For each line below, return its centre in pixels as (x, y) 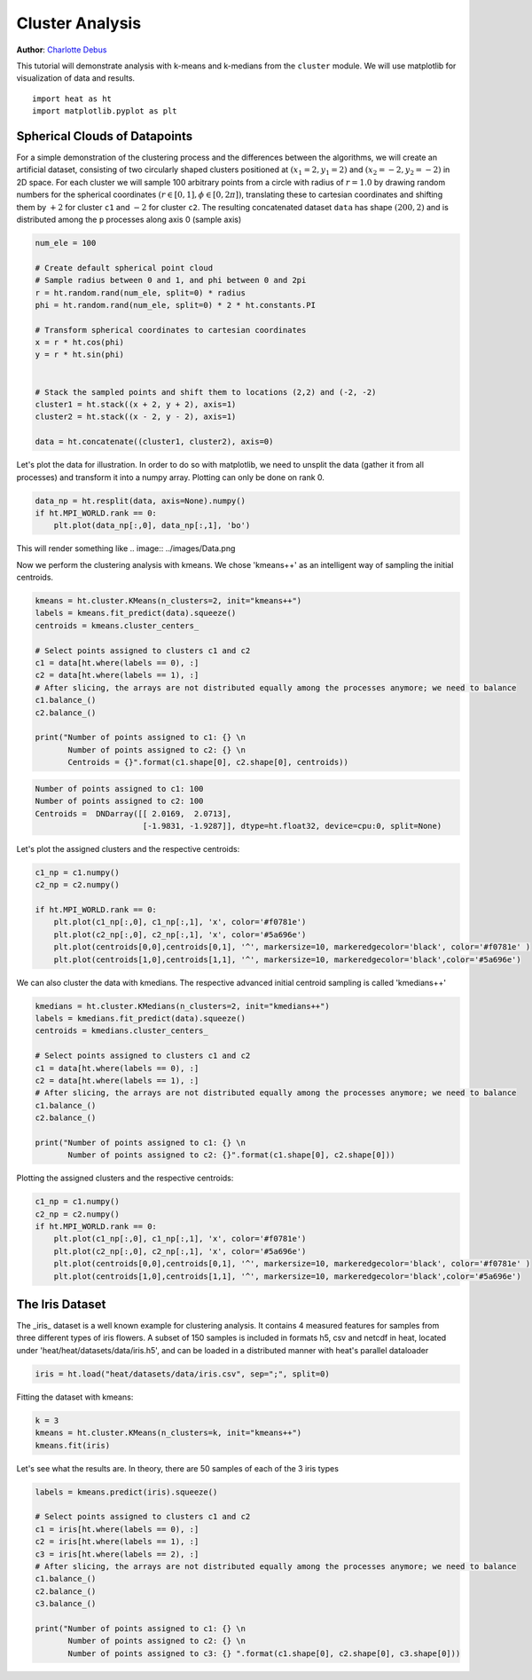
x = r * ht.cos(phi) (79, 343)
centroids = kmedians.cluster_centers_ (121, 1031)
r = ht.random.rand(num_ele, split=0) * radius (140, 292)
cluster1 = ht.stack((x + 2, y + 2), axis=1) (136, 405)
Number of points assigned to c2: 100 (119, 801)
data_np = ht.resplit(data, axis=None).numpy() (140, 501)
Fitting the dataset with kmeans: (75, 1397)
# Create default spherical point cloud (124, 268)
